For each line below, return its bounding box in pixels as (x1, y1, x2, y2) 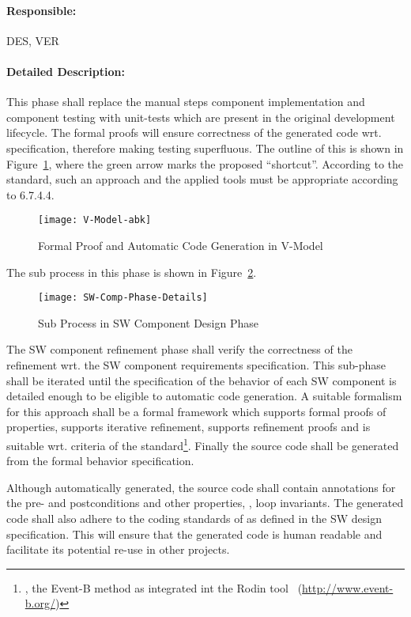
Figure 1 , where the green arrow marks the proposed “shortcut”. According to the (6, 155, 404, 172)
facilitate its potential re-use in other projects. (6, 541, 230, 558)
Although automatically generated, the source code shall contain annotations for (6, 479, 396, 495)
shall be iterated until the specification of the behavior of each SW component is (6, 372, 397, 388)
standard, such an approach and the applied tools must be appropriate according (6, 171, 398, 187)
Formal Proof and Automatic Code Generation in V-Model (38, 237, 323, 253)
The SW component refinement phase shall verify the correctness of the (6, 341, 353, 358)
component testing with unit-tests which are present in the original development (6, 108, 395, 125)
